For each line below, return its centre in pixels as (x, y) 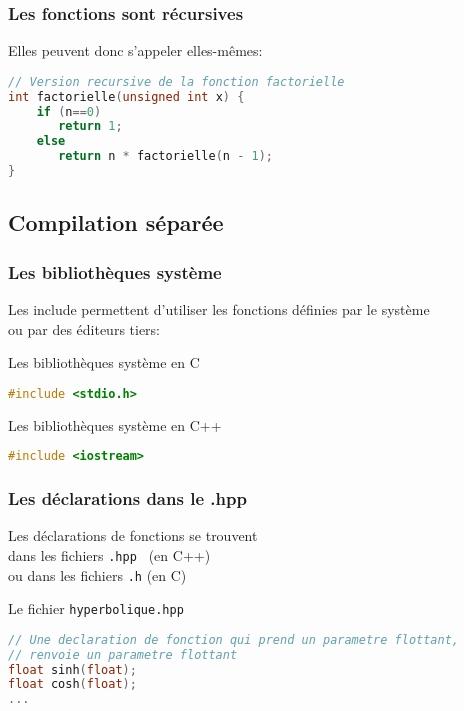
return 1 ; (90, 126)
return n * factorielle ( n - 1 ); (165, 156)
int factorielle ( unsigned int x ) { (126, 96)
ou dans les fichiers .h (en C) (97, 574)
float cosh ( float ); (72, 684)
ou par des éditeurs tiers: (84, 328)
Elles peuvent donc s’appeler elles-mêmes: (135, 50)
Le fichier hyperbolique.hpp (96, 608)
